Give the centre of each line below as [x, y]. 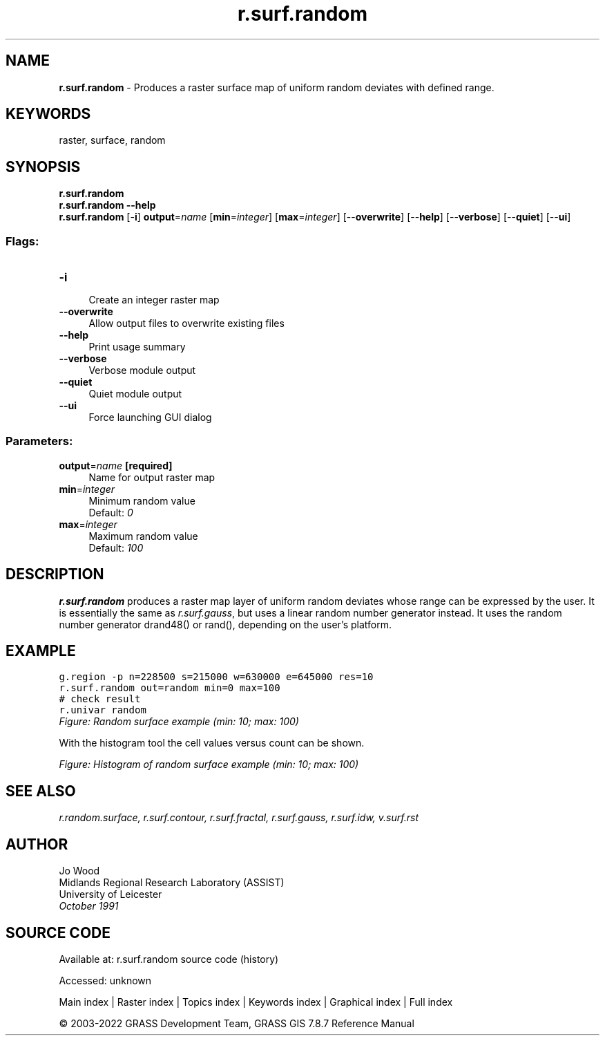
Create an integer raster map [154, 300]
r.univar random [103, 710]
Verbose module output [142, 371]
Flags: [22, 241]
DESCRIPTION [55, 574]
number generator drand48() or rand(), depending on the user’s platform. [225, 624]
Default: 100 [116, 547]
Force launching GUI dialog [150, 418]
